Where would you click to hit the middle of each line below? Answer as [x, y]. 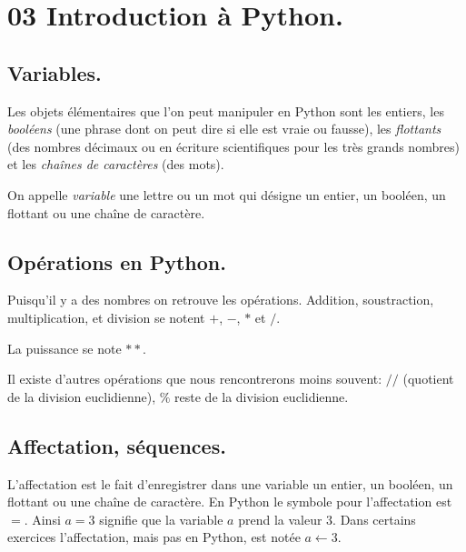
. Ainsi [42, 519]
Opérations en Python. [117, 261]
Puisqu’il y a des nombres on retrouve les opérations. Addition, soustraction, [221, 300]
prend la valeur [280, 519]
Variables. [55, 72]
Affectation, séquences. [117, 445]
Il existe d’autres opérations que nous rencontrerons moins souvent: [195, 379]
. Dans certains [374, 519]
